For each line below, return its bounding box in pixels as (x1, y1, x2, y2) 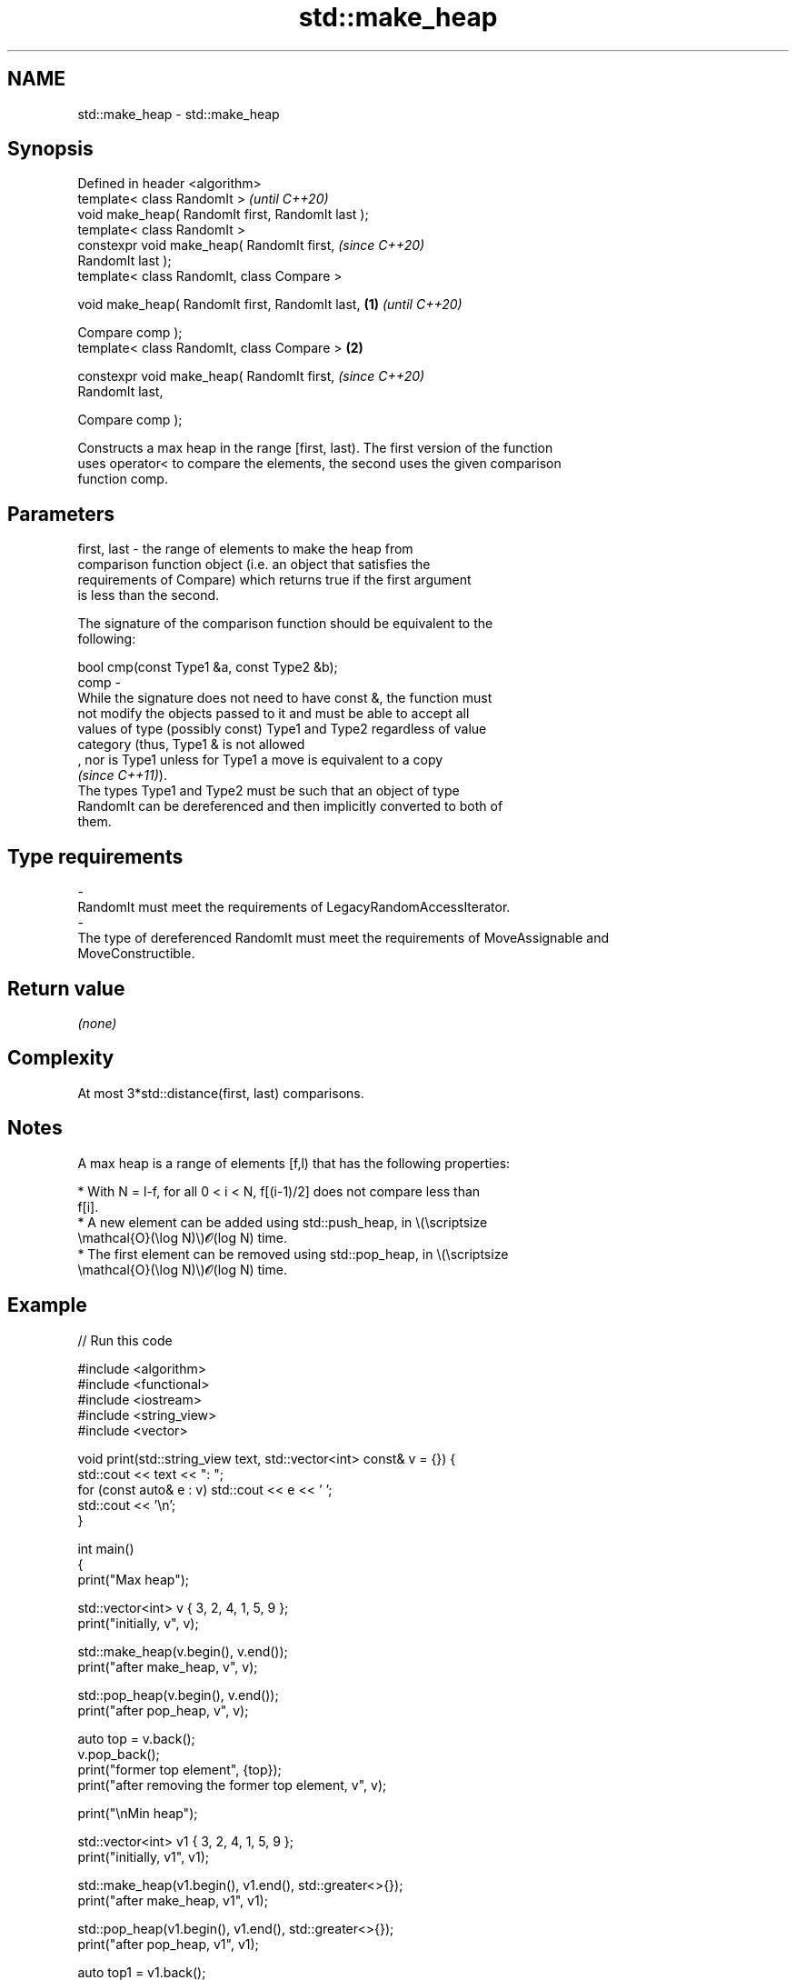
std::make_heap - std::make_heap (77, 105, 280, 122)
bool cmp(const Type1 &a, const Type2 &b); (77, 659, 338, 675)
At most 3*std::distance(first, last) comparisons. (77, 1085, 364, 1101)
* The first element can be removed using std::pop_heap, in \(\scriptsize (77, 1245, 509, 1262)
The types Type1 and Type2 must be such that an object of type (77, 783, 460, 799)
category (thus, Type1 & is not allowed (77, 736, 305, 753)
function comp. (77, 471, 168, 487)
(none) (77, 1015, 117, 1031)
